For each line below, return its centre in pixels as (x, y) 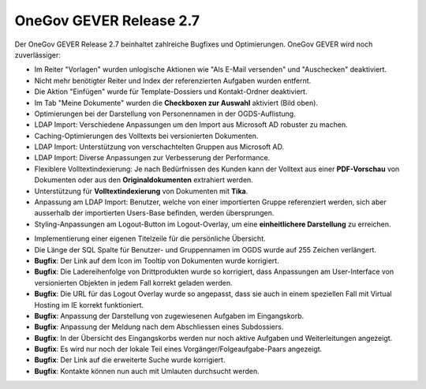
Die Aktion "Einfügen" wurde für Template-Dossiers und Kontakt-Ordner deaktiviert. (171, 92)
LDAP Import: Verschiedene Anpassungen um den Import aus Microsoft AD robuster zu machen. (191, 125)
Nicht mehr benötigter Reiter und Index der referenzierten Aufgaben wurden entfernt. (173, 80)
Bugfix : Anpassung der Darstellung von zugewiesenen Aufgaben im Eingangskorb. (169, 316)
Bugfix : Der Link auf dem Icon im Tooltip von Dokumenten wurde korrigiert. (157, 260)
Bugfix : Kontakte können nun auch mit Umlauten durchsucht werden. (147, 371)
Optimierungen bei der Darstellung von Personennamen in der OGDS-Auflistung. (165, 114)
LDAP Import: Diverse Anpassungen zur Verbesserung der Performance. (152, 158)
